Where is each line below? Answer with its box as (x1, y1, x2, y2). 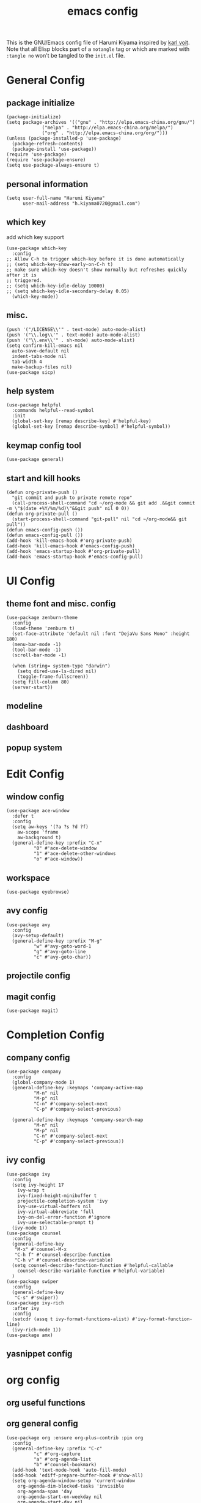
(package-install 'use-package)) (12, 146, 97, 153)
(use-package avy (6, 921, 51, 928)
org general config (6, 1418, 78, 1429)
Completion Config (6, 1028, 105, 1042)
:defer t (12, 813, 34, 820)
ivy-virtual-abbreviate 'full (17, 1209, 95, 1215)
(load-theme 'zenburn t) (12, 625, 75, 632)
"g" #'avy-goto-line (33, 948, 86, 954)
